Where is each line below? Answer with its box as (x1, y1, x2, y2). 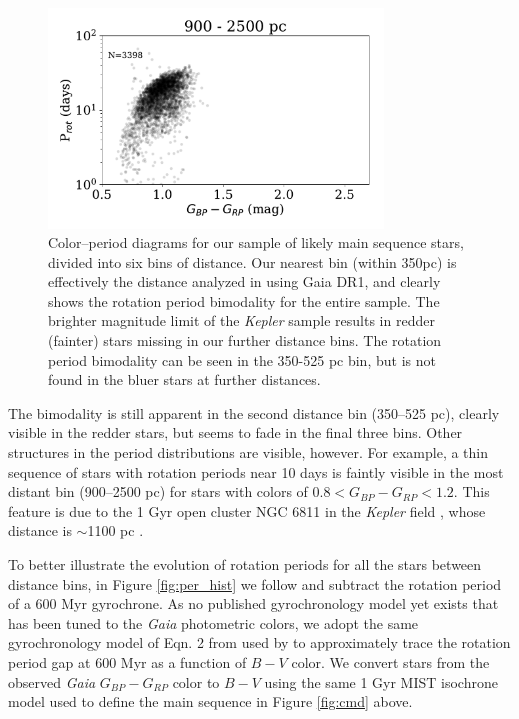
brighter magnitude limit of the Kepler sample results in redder (48, 310, 435, 331)
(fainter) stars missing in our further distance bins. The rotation (48, 330, 442, 351)
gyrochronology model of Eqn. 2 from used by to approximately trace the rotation (8, 632, 511, 653)
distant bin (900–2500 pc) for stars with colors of (8, 481, 308, 502)
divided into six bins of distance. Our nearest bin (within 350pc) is (48, 251, 457, 272)
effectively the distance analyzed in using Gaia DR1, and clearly (48, 271, 441, 292)
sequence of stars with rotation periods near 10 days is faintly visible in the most (8, 461, 504, 482)
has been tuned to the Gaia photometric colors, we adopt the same (8, 612, 419, 633)
